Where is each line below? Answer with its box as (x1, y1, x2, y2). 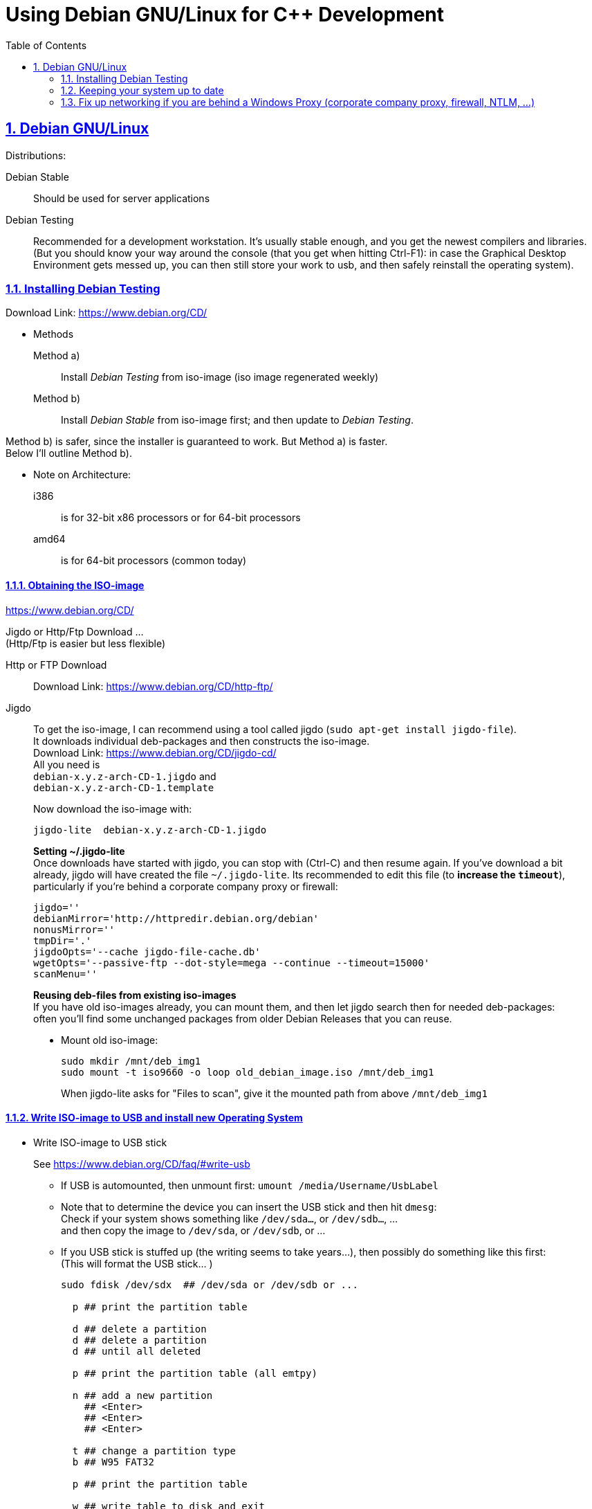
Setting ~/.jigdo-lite (33, 844, 125, 857)
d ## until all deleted (72, 1345, 201, 1357)
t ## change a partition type (72, 1445, 236, 1456)
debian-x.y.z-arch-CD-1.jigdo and (33, 770, 216, 782)
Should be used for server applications (33, 192, 210, 204)
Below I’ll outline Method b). (6, 447, 132, 460)
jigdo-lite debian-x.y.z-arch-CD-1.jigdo (33, 824, 267, 835)
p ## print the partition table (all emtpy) (72, 1367, 317, 1379)
